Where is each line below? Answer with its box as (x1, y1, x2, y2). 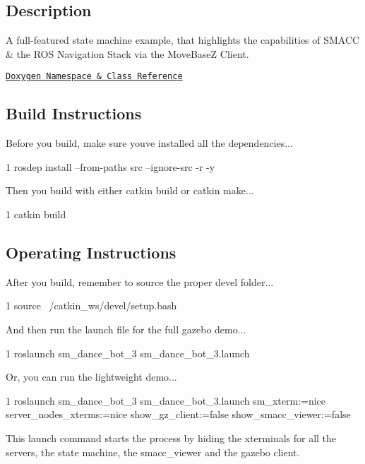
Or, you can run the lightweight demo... (6, 369, 177, 384)
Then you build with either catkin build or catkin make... (6, 183, 254, 198)
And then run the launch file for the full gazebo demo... (6, 322, 246, 337)
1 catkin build (6, 207, 66, 222)
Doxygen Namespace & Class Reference (6, 71, 183, 82)
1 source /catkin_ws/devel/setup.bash (6, 298, 177, 313)
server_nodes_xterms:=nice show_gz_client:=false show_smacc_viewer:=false (6, 407, 351, 422)
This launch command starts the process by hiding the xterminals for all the (6, 430, 337, 445)
